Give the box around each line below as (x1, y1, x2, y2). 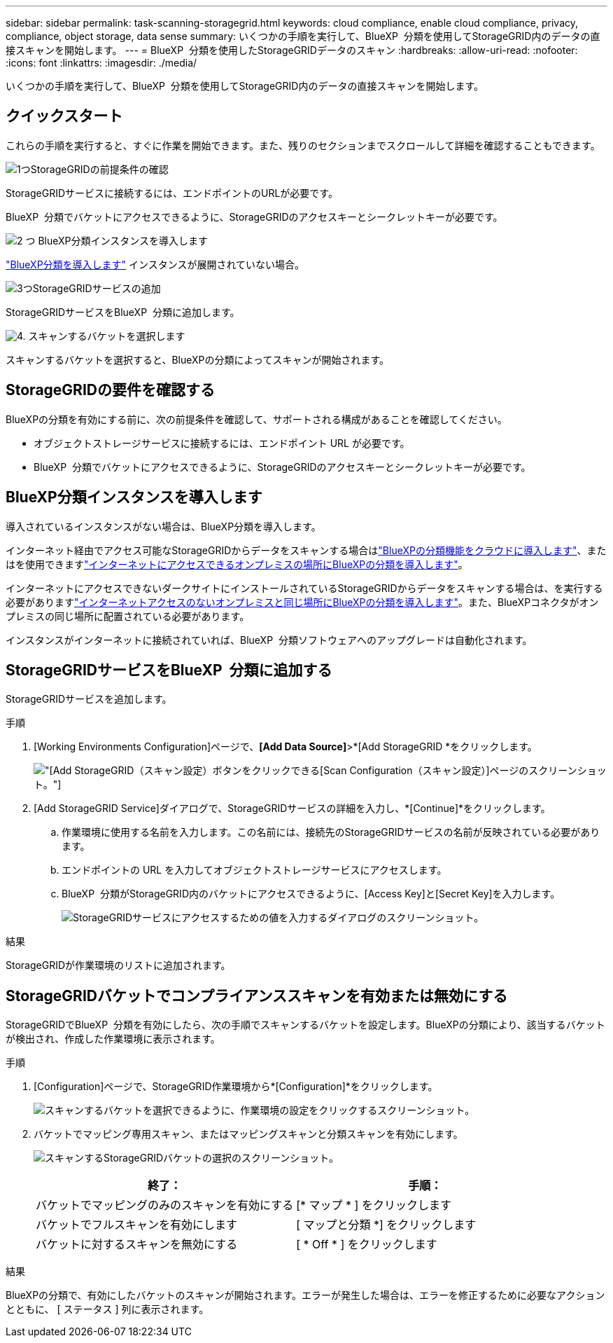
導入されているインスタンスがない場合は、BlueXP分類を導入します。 (6, 520, 321, 532)
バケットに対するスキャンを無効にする (36, 1237, 238, 1252)
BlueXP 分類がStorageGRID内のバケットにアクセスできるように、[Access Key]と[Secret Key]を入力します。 (62, 888, 561, 900)
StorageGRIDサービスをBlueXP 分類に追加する (6, 661, 332, 679)
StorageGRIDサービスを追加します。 (6, 693, 172, 705)
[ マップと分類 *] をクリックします (296, 1218, 477, 1232)
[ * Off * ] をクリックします (296, 1237, 437, 1252)
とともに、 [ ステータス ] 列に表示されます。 (6, 1303, 209, 1316)
